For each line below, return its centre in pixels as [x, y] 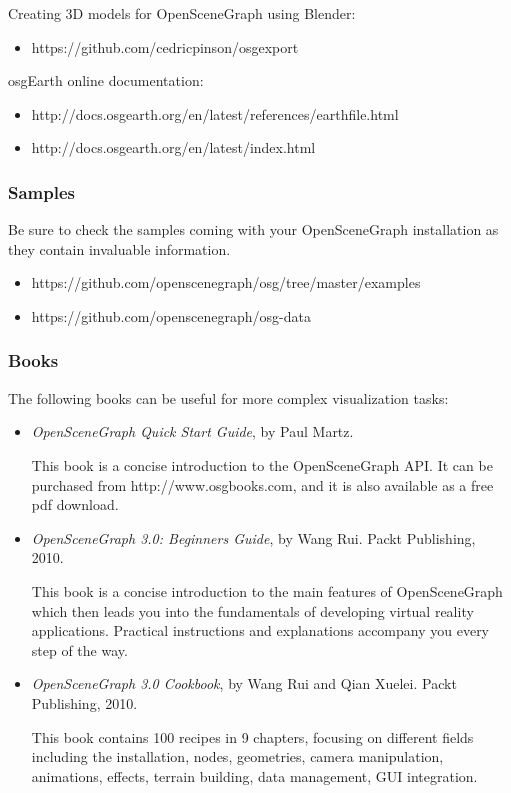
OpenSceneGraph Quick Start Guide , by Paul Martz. [192, 431]
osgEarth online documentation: [106, 80]
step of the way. [79, 649]
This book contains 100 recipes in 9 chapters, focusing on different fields [252, 736]
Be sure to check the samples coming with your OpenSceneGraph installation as [253, 229]
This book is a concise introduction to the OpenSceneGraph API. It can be [262, 464]
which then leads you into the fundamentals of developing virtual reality [252, 610]
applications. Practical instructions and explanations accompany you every [260, 630]
